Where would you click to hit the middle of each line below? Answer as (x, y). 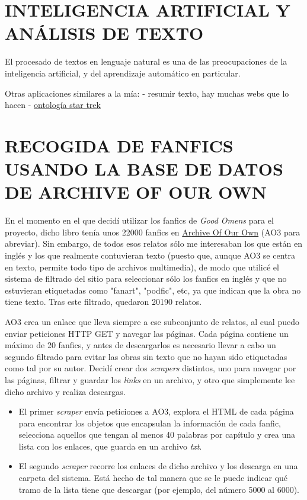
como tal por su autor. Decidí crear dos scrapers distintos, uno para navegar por (151, 368)
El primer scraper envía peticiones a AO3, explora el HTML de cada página (156, 411)
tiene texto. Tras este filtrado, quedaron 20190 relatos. (103, 302)
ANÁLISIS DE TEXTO (104, 33)
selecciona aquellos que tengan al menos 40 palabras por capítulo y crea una (157, 434)
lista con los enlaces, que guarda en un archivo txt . (110, 446)
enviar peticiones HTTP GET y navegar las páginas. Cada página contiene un (147, 333)
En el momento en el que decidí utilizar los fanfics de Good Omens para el (139, 220)
